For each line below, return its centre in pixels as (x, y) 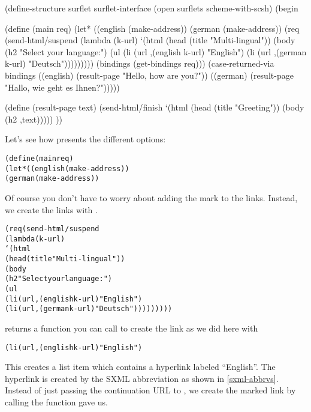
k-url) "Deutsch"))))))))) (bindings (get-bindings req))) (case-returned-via (140, 63)
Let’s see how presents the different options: (85, 139)
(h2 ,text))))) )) (34, 119)
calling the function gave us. (56, 402)
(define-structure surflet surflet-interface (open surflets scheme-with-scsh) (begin (152, 8)
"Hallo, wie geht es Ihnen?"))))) (62, 87)
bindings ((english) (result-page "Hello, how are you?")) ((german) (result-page (149, 75)
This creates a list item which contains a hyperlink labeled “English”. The (140, 367)
